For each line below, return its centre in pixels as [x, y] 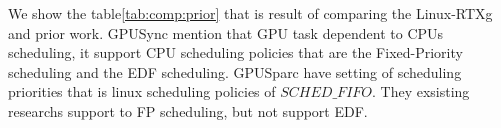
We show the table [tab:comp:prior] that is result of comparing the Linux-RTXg [250, 13]
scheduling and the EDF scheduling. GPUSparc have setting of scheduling [235, 71]
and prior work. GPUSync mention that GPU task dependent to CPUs [226, 32]
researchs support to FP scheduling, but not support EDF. [188, 110]
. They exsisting [421, 91]
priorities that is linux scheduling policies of [142, 91]
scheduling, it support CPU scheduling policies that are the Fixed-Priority [235, 52]
